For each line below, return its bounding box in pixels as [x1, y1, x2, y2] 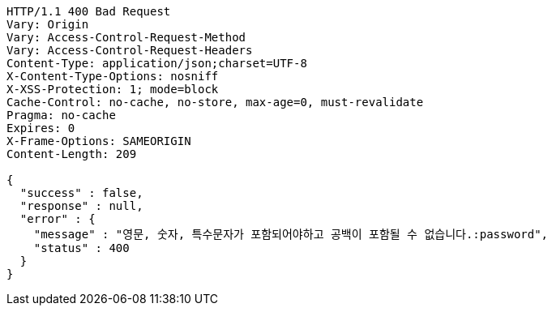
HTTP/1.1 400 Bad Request [6, 5, 171, 18]
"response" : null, [19, 199, 143, 212]
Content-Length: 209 [6, 147, 137, 160]
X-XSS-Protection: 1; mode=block [6, 83, 219, 96]
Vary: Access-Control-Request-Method [6, 31, 246, 44]
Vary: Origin [6, 18, 89, 31]
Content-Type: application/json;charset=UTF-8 [6, 57, 307, 70]
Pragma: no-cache [6, 109, 116, 122]
